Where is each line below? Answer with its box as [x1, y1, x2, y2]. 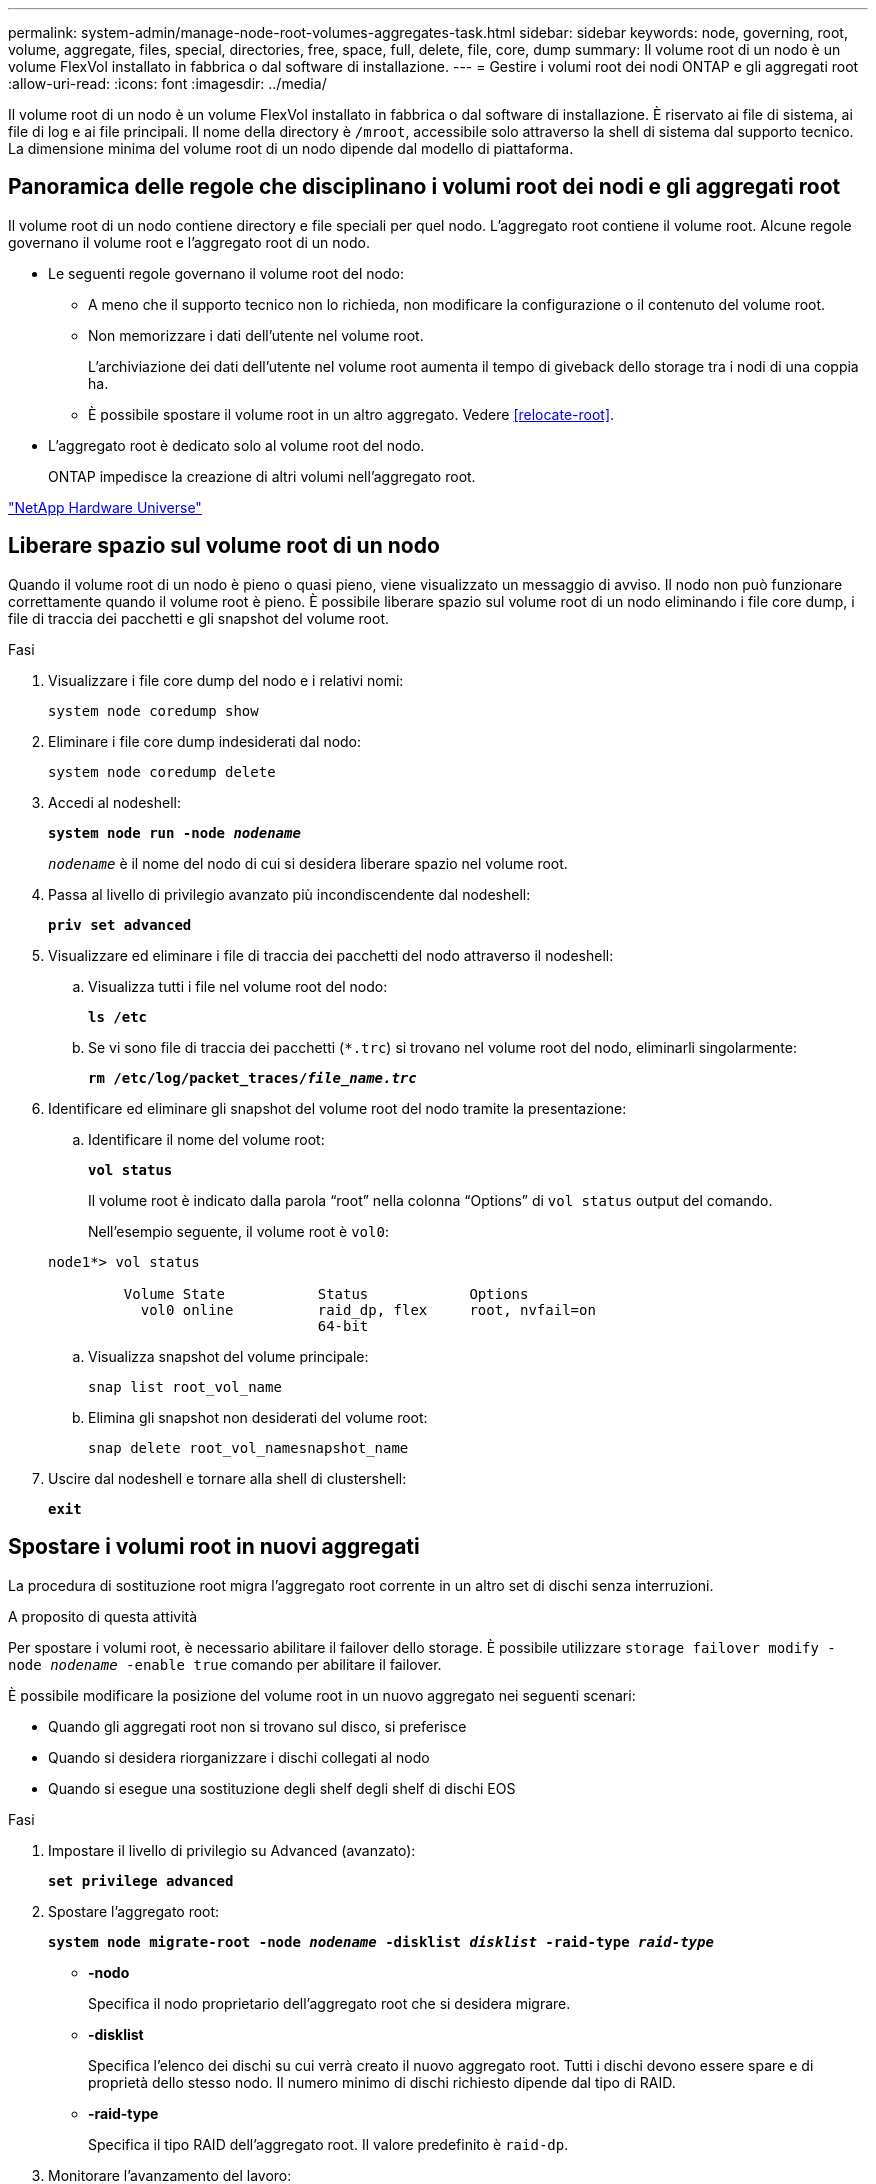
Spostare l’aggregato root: [48, 1902, 220, 1920]
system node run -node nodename [48, 824, 301, 841]
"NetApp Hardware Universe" [8, 498, 202, 516]
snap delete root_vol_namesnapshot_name [88, 1439, 409, 1456]
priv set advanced [48, 916, 192, 933]
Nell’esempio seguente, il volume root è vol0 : [88, 1222, 389, 1240]
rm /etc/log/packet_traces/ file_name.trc [88, 1069, 417, 1086]
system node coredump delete [48, 763, 276, 780]
